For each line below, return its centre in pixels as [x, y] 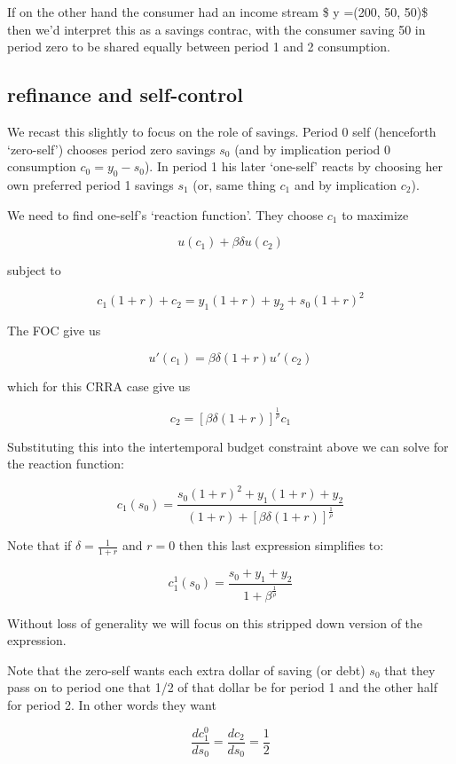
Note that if [39, 545]
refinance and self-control [125, 95]
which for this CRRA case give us [99, 386]
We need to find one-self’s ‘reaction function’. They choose [165, 214]
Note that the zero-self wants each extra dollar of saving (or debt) [186, 669]
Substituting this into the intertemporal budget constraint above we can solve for [228, 446]
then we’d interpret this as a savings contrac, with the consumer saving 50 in [216, 29]
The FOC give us [54, 331]
